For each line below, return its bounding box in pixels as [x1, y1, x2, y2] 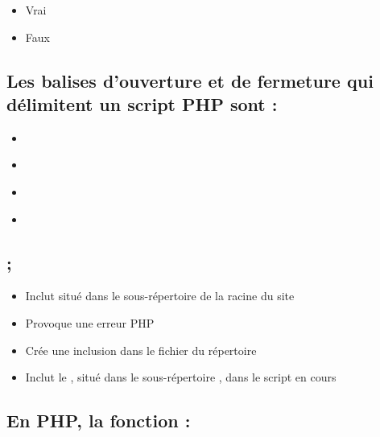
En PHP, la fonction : [6, 408, 191, 433]
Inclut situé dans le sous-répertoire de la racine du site [25, 287, 295, 304]
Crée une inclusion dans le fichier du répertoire [25, 341, 257, 358]
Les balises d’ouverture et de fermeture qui [6, 68, 374, 93]
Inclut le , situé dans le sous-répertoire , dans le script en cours [25, 369, 337, 385]
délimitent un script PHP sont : [6, 91, 278, 116]
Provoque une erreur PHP [25, 314, 155, 331]
